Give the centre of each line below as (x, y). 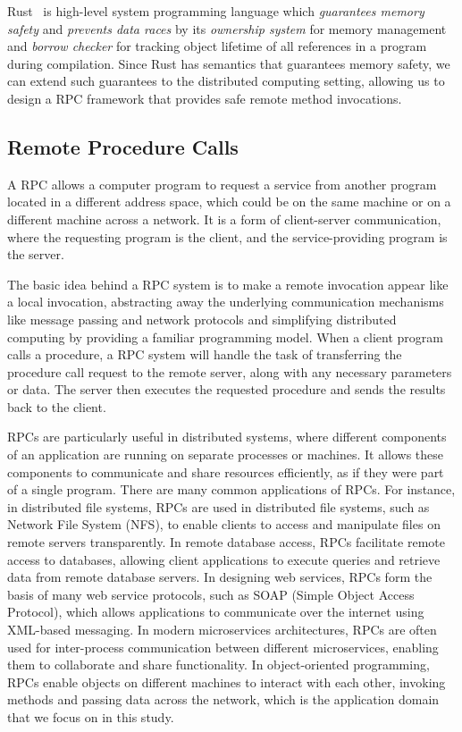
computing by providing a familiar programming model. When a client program (225, 337)
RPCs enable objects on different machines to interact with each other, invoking (227, 682)
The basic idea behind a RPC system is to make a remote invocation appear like (228, 284)
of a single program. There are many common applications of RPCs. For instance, (231, 489)
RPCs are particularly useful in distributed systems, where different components (227, 437)
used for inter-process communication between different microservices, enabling (223, 647)
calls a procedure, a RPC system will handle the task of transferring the (205, 354)
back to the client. (57, 406)
